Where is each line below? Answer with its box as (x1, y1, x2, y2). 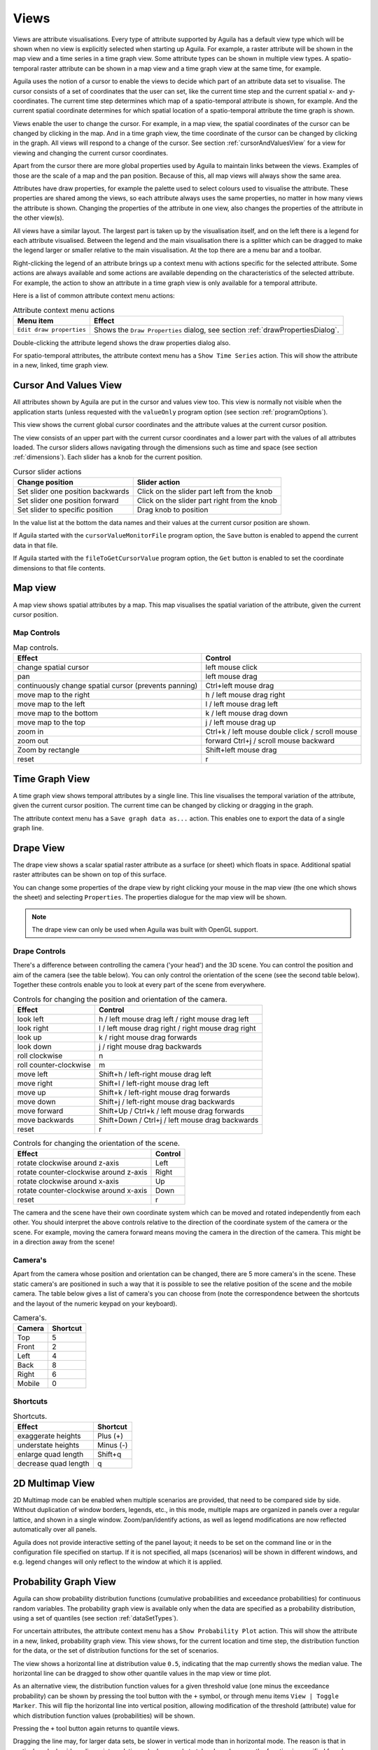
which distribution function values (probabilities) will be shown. (13, 1711, 195, 1720)
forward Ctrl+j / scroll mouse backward (205, 736, 335, 745)
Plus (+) (97, 1431, 124, 1441)
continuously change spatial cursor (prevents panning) (17, 681, 198, 691)
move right (17, 1078, 53, 1088)
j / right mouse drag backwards (98, 1042, 202, 1051)
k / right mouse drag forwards (98, 1032, 197, 1042)
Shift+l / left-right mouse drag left (98, 1078, 209, 1088)
